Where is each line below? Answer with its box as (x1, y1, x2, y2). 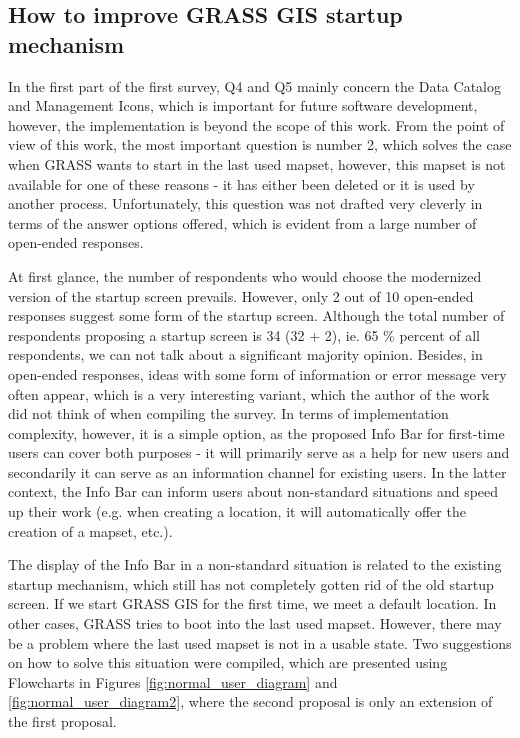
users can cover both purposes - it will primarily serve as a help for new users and (8, 442, 510, 463)
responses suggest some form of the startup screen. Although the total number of (8, 305, 505, 326)
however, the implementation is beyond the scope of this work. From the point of (8, 114, 505, 135)
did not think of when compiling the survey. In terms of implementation (8, 403, 449, 424)
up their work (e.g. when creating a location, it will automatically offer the (8, 501, 466, 522)
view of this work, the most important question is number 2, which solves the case (8, 134, 512, 155)
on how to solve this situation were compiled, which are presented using (8, 652, 448, 673)
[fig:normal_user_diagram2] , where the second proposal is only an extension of (8, 691, 493, 712)
